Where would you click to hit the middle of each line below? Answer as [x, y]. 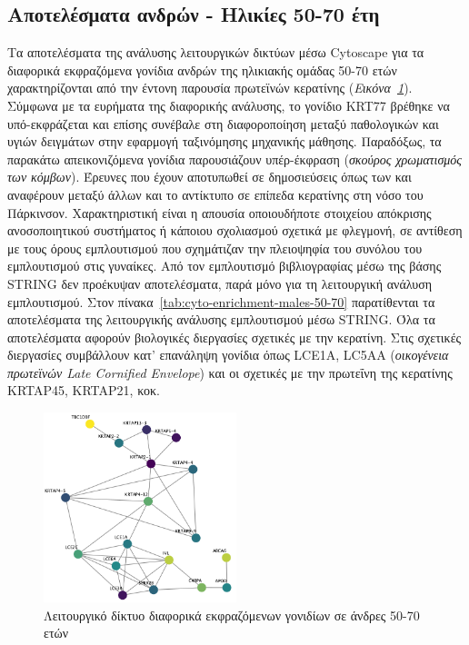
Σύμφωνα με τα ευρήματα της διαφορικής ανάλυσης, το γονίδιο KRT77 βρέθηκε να [229, 105]
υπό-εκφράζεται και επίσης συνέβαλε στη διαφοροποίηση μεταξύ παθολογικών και [223, 123]
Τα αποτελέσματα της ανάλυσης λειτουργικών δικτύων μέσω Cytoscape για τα [216, 52]
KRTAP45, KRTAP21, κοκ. [84, 390]
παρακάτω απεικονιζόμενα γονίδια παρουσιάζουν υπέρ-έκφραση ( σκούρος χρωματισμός [235, 159]
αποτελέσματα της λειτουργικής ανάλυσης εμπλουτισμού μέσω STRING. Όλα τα [221, 319]
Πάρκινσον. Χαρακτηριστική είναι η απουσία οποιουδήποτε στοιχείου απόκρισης [220, 212]
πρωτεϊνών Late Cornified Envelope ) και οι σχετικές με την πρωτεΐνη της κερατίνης [230, 372]
